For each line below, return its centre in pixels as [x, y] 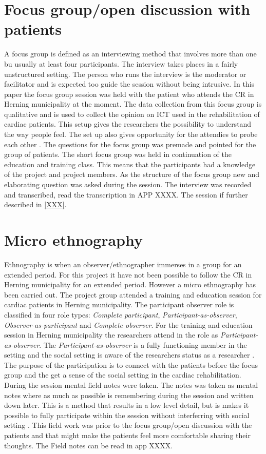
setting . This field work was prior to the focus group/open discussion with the [128, 425]
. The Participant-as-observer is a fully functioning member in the [143, 344]
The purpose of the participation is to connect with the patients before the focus [131, 364]
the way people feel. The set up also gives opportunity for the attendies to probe [131, 134]
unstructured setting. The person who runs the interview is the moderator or [125, 74]
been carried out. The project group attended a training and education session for [133, 294]
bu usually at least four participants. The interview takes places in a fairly [121, 63]
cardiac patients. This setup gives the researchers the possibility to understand [128, 124]
